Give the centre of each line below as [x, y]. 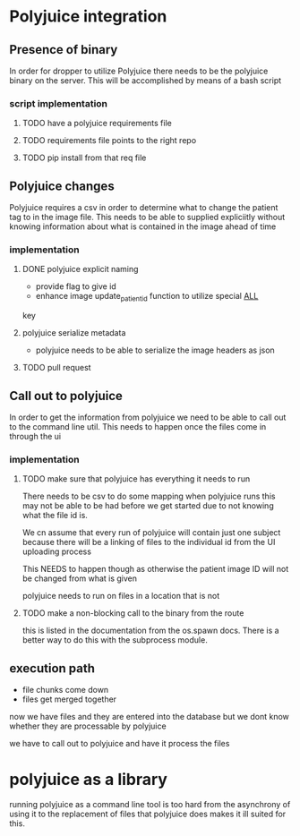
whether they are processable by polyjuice [88, 726]
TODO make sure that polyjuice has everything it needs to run [136, 479]
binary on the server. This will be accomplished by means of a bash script [146, 81]
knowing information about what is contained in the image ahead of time [143, 226]
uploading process [57, 551]
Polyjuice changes [62, 186]
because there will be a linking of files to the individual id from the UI [149, 542]
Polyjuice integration [88, 17]
